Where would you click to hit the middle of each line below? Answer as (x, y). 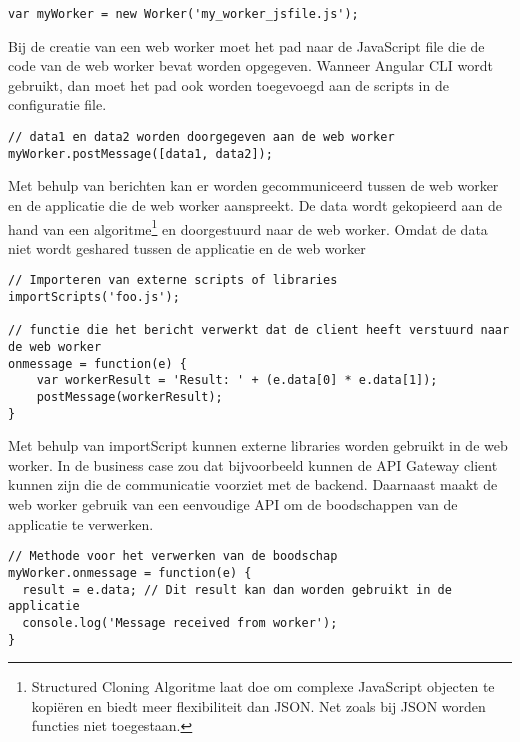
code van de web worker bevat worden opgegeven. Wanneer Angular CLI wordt (250, 65)
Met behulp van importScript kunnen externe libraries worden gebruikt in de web (258, 445)
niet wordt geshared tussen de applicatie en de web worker (187, 247)
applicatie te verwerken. (81, 523)
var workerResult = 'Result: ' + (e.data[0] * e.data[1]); (237, 380)
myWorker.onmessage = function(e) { (130, 572)
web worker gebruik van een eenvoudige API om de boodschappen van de (233, 504)
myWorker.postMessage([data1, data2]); (140, 153)
